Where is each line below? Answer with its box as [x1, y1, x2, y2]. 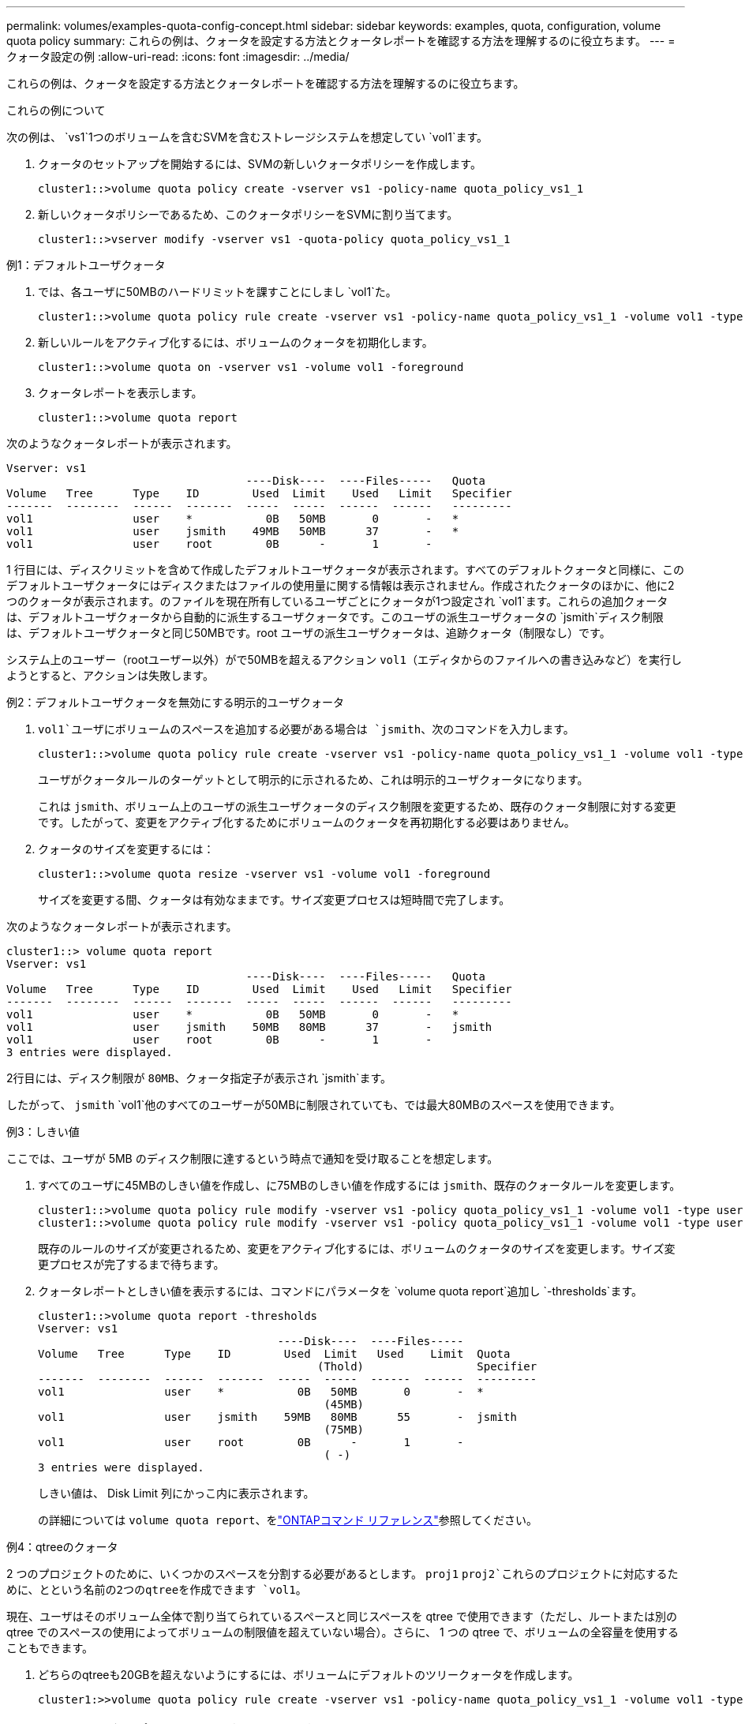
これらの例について [6, 103, 106, 117]
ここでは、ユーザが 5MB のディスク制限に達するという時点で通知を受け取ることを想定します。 [6, 1152, 499, 1165]
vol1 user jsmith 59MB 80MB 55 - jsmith [38, 1411, 517, 1423]
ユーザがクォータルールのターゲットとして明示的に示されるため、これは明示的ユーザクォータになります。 [38, 773, 589, 786]
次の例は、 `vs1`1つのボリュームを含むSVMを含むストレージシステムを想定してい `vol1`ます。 [6, 130, 489, 144]
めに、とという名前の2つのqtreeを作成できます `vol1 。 [6, 1583, 307, 1596]
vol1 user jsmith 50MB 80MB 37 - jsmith [6, 1021, 492, 1033]
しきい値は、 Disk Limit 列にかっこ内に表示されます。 [38, 1486, 315, 1500]
